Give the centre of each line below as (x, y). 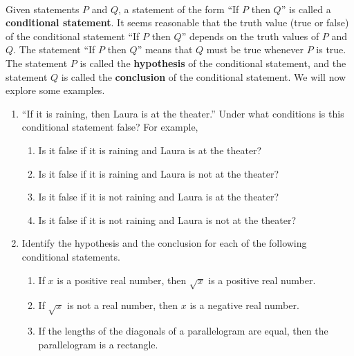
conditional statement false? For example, (110, 127)
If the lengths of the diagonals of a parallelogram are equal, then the (183, 331)
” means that (165, 49)
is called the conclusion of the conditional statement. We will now (204, 76)
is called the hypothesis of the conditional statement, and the (213, 63)
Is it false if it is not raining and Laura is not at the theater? (167, 219)
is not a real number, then (123, 305)
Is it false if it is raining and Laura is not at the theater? (159, 173)
